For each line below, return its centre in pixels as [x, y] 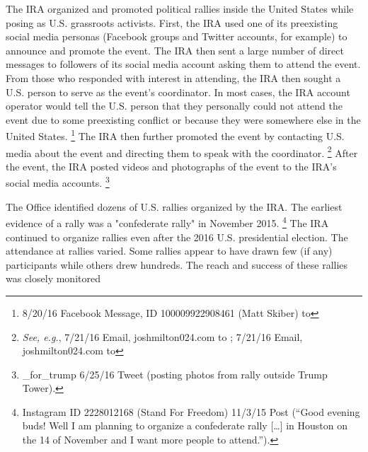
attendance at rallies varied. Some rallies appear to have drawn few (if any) [169, 251]
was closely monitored [53, 278]
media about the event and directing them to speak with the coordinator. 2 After [182, 151]
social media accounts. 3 [58, 182]
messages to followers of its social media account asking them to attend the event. [183, 64]
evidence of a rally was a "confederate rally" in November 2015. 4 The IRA [167, 222]
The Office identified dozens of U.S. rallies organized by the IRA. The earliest [174, 206]
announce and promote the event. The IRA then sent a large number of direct [175, 50]
